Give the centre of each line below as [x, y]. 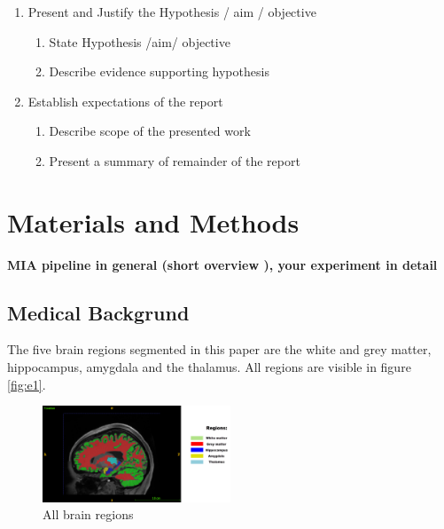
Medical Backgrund [98, 312]
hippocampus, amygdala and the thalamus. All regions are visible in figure [209, 367]
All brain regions [88, 514]
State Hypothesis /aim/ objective [140, 41]
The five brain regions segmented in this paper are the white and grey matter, [219, 349]
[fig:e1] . [27, 384]
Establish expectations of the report [125, 101]
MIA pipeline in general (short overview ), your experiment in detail [222, 264]
